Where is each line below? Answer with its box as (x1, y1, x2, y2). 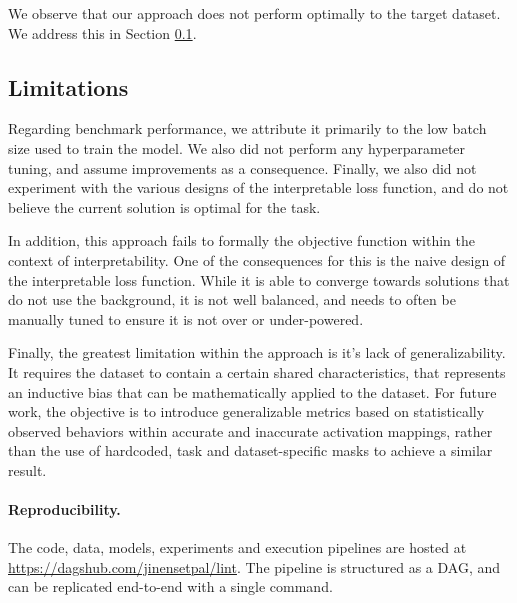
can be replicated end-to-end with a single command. (8, 576, 333, 597)
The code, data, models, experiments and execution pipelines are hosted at (8, 537, 467, 558)
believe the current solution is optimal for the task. (8, 196, 321, 217)
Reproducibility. (8, 499, 121, 520)
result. (8, 459, 47, 480)
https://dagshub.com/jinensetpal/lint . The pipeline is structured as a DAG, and (8, 556, 501, 577)
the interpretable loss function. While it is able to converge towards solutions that (8, 269, 510, 290)
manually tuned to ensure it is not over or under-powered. (8, 308, 364, 329)
